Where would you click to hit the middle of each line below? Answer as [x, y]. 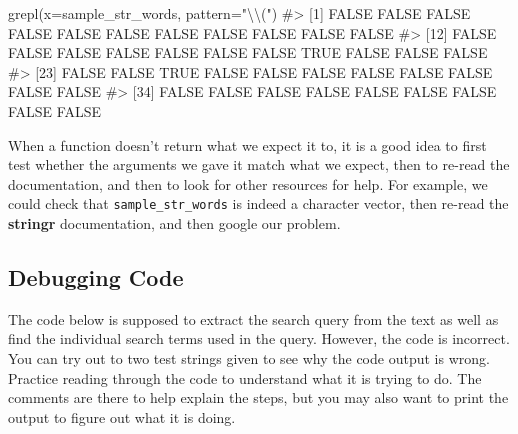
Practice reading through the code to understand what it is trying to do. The [245, 377]
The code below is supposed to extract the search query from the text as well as [253, 318]
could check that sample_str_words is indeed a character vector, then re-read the [258, 203]
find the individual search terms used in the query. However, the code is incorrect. [259, 338]
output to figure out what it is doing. [122, 416]
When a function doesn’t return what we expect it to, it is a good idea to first [247, 144]
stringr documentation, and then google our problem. [174, 223]
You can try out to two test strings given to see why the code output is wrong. [249, 357]
